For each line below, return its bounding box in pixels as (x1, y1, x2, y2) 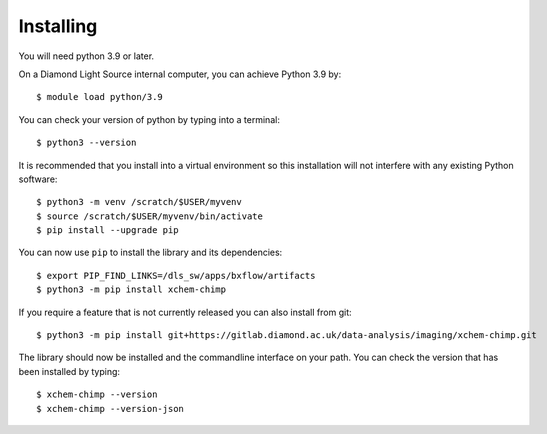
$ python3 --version (36, 137, 137, 149)
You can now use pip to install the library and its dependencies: (18, 246, 283, 259)
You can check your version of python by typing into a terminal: (18, 113, 280, 125)
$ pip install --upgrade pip (36, 225, 179, 236)
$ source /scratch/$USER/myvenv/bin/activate (36, 210, 264, 222)
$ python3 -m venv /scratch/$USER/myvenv (36, 196, 242, 208)
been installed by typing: (18, 365, 120, 377)
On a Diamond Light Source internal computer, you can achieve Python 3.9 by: (18, 68, 342, 80)
